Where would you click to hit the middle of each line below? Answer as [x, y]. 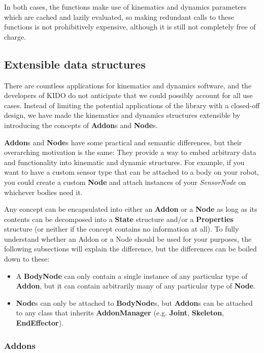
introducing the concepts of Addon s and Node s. [81, 125]
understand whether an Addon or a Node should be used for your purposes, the [128, 238]
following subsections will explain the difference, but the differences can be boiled [130, 249]
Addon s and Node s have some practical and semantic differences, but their [123, 142]
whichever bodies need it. [43, 192]
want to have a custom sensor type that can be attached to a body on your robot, [131, 172]
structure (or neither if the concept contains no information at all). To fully [122, 229]
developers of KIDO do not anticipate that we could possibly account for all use [128, 95]
